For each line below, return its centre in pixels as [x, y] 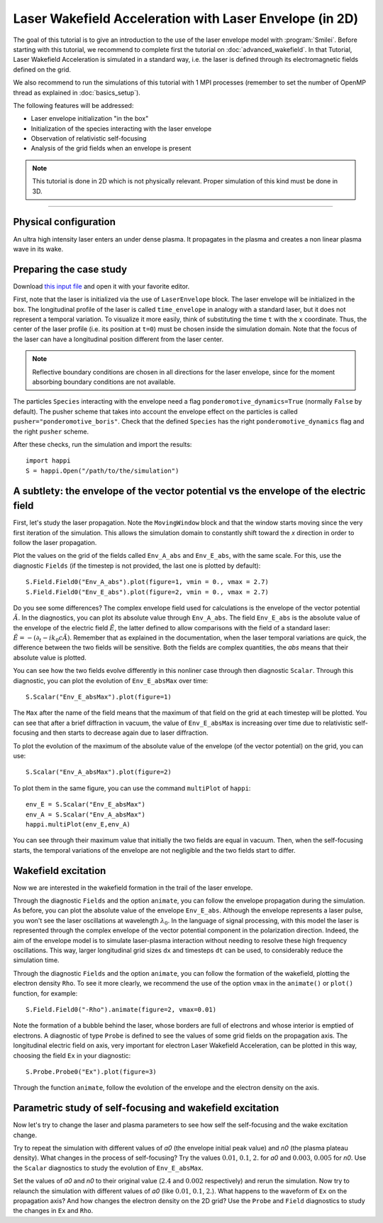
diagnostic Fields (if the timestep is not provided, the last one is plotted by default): [137, 566]
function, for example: [45, 993]
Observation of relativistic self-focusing [89, 139]
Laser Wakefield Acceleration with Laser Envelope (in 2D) [186, 18]
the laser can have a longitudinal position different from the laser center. [118, 339]
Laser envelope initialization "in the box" [90, 119]
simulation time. [36, 960]
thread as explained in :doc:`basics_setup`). [77, 92]
